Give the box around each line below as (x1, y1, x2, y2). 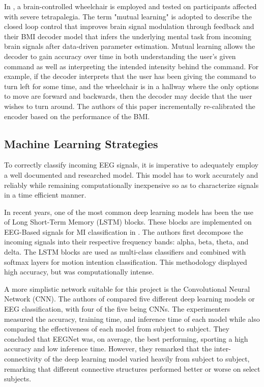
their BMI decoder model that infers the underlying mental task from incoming (4, 31, 251, 41)
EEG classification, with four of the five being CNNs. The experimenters (4, 303, 230, 314)
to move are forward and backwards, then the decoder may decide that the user (4, 91, 252, 101)
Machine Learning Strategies (4, 135, 158, 151)
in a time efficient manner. (4, 189, 86, 200)
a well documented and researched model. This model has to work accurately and (4, 169, 258, 180)
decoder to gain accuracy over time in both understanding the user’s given (4, 50, 236, 61)
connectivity (4, 353, 42, 364)
